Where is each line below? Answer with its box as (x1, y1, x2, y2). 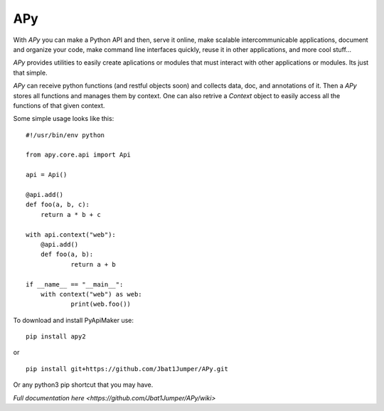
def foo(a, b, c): (26, 201, 90, 209)
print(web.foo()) (70, 300, 132, 309)
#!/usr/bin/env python (26, 131, 105, 139)
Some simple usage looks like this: (13, 114, 114, 123)
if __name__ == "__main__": (26, 280, 124, 288)
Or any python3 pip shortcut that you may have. (13, 380, 154, 389)
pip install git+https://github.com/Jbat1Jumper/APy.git (26, 365, 229, 373)
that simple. (13, 68, 48, 77)
